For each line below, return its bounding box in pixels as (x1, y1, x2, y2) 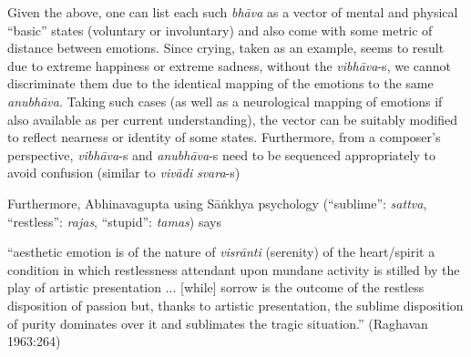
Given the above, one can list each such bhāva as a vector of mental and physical (7, 3, 458, 21)
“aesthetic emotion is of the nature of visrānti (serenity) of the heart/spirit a (7, 242, 435, 261)
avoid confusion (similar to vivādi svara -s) (7, 163, 241, 182)
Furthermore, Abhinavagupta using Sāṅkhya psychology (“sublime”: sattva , (7, 193, 427, 212)
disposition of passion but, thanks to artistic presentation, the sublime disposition (7, 295, 464, 314)
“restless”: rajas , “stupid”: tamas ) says (7, 211, 221, 230)
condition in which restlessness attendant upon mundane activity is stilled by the (7, 260, 460, 279)
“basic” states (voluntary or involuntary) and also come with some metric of (7, 20, 433, 39)
